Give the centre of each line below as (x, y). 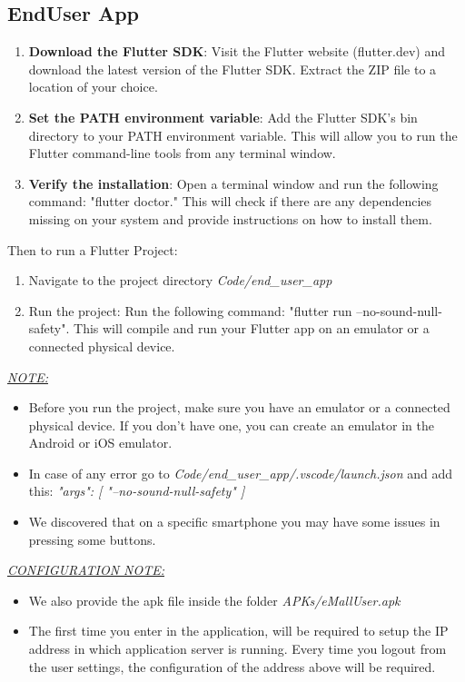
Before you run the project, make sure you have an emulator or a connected (239, 407)
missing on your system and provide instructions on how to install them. (230, 218)
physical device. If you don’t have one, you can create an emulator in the (231, 425)
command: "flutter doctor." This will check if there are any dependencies (230, 201)
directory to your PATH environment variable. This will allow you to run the (243, 135)
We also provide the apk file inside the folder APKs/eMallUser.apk (214, 600)
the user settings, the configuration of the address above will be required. (232, 666)
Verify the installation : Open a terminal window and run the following (233, 183)
